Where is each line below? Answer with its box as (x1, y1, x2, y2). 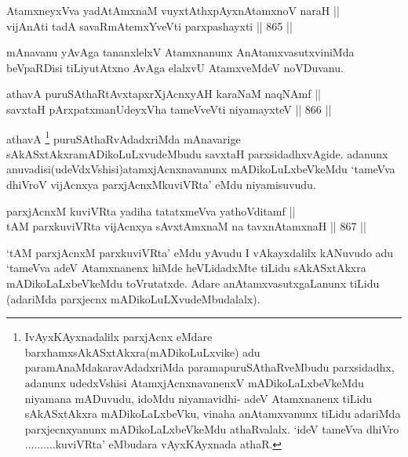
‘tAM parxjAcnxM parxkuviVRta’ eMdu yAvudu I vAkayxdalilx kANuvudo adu (6, 244, 394, 260)
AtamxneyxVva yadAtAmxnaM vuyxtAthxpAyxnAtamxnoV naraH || (6, 2, 340, 18)
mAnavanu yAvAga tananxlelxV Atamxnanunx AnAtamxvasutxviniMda (6, 44, 355, 60)
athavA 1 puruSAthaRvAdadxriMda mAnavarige (6, 128, 241, 147)
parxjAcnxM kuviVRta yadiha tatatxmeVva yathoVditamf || (6, 202, 296, 219)
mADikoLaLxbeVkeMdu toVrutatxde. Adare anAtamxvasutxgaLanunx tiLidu (6, 274, 380, 291)
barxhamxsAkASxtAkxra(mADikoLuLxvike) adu (24, 343, 260, 360)
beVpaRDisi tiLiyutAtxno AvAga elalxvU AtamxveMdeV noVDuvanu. (6, 59, 344, 75)
